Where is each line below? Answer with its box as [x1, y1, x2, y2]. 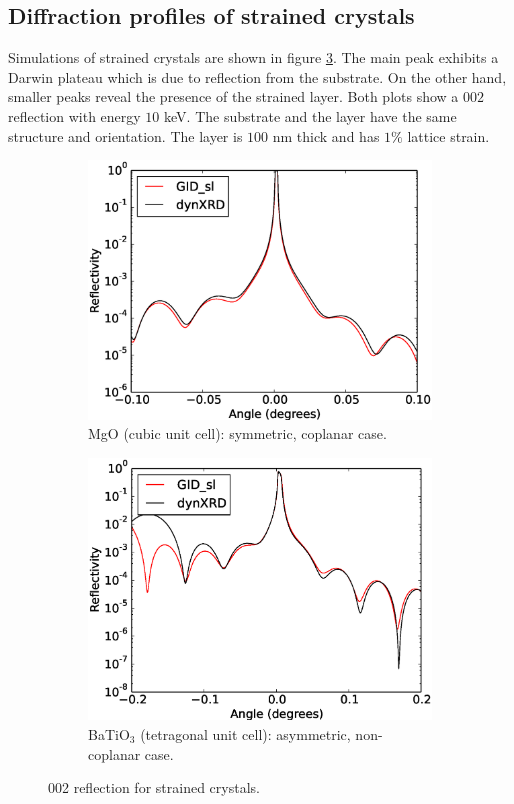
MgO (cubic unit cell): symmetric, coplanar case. [88, 423, 387, 444]
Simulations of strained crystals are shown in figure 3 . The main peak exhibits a [8, 47, 499, 68]
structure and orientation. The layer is [8, 125, 243, 146]
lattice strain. [407, 125, 490, 146]
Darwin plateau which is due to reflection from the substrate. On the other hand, [8, 66, 507, 87]
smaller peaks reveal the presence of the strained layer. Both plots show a [8, 86, 459, 107]
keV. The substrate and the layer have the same [164, 105, 457, 126]
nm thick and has [272, 125, 380, 146]
